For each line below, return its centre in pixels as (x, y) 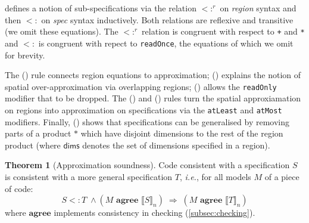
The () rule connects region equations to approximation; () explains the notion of (153, 75)
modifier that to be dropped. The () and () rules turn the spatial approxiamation (153, 98)
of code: (19, 188)
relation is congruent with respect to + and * (223, 31)
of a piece (282, 176)
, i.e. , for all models (215, 176)
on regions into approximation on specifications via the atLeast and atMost (143, 109)
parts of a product (38, 133)
